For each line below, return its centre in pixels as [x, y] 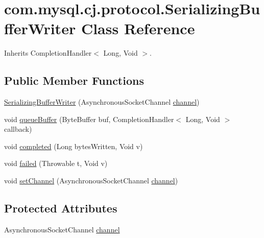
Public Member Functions [74, 80]
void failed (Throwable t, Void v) [56, 163]
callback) [18, 129]
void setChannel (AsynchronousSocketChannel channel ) [91, 181]
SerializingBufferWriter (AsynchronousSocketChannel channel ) [102, 102]
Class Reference [138, 28]
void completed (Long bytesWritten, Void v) [74, 146]
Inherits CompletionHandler [48, 53]
